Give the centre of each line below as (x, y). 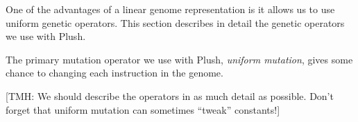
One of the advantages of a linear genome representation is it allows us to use (170, 9)
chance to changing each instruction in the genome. (114, 73)
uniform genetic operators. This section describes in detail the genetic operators (175, 22)
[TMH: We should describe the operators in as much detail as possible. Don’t (170, 95)
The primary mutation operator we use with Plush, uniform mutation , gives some (179, 59)
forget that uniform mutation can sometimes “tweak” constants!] (143, 109)
